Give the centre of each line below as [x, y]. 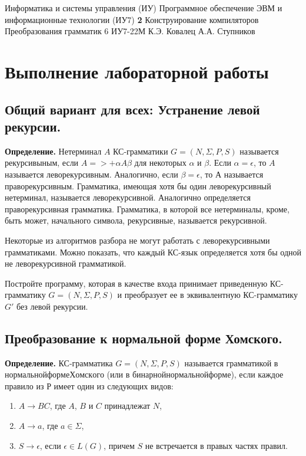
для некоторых [160, 163]
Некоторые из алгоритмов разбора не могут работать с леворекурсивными [137, 240]
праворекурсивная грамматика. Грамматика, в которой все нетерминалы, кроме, [147, 209]
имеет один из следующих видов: [114, 386]
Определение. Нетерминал [53, 151]
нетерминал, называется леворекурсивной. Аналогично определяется [128, 197]
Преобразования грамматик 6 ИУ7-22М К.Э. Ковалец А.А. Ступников [130, 31]
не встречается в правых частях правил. [216, 445]
